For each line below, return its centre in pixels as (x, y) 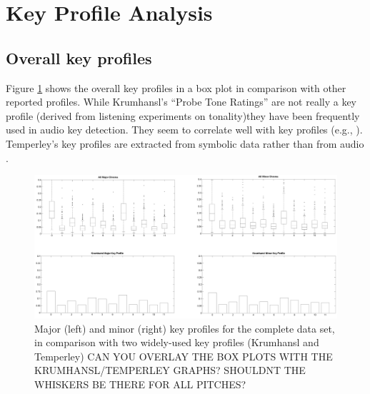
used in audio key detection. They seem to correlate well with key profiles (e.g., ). (184, 130)
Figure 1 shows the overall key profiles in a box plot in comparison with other (176, 87)
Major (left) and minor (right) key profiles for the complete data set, (185, 328)
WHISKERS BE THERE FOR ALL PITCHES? (140, 384)
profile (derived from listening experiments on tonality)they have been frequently (183, 115)
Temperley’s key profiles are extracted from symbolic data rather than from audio (185, 143)
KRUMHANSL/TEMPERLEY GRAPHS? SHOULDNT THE (170, 370)
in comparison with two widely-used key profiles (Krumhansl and (177, 342)
